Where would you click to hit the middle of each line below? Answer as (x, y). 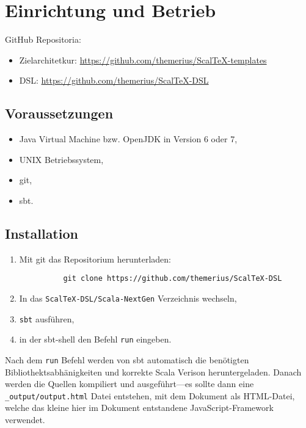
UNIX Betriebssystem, (61, 159)
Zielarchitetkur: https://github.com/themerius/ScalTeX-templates (143, 60)
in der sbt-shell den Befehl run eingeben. (95, 339)
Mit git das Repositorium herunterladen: (95, 259)
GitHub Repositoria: (43, 39)
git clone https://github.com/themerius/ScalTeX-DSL (173, 279)
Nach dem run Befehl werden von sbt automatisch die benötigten (127, 359)
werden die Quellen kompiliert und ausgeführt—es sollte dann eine (129, 384)
